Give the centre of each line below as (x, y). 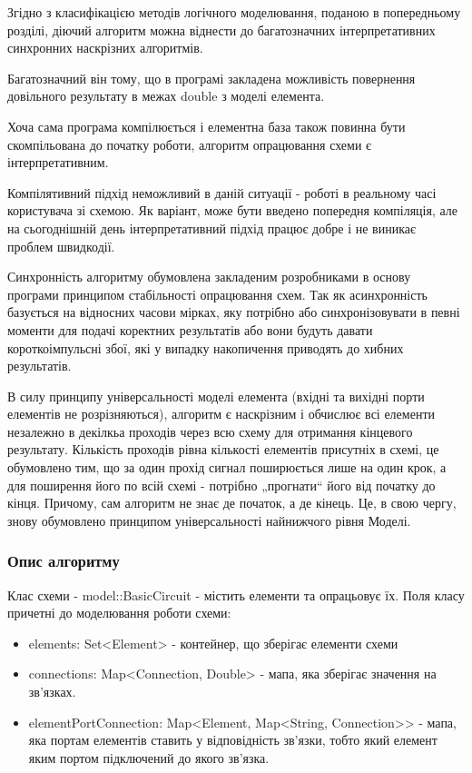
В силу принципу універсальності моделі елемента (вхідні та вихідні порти (216, 396)
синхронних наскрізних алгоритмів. (105, 48)
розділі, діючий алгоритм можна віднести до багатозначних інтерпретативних (221, 30)
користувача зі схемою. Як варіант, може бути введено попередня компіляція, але (233, 210)
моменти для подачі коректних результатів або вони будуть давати (190, 329)
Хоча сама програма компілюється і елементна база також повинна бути (206, 126)
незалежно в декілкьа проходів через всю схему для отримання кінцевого (210, 431)
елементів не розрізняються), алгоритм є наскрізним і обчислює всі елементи (221, 414)
